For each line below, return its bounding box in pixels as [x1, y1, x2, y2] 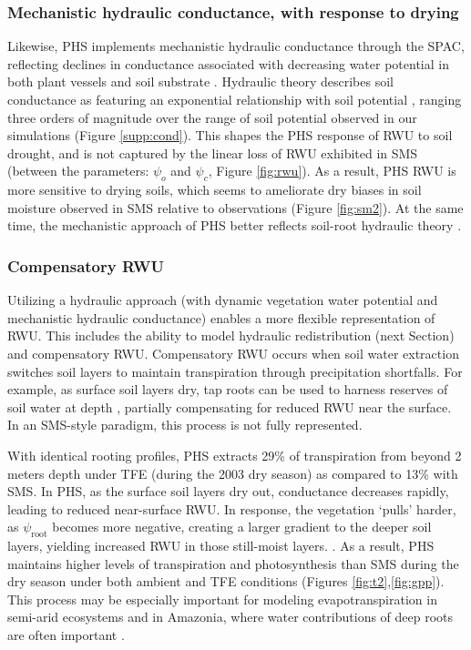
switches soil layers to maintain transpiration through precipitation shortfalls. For [7, 361, 463, 381]
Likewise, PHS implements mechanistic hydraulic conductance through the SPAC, [7, 36, 465, 56]
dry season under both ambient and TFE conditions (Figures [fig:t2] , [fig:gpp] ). [7, 572, 445, 591]
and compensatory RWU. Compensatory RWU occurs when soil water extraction [7, 343, 459, 362]
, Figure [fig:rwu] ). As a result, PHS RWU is [208, 161, 456, 180]
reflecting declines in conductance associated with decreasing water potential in [7, 54, 449, 73]
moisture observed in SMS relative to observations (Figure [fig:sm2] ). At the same [7, 198, 464, 217]
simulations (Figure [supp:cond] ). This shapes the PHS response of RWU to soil [7, 126, 453, 145]
